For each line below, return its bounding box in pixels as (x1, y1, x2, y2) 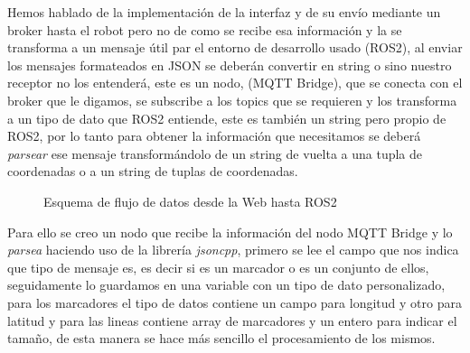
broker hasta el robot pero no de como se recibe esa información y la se (7, 20, 402, 39)
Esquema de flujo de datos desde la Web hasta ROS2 (43, 191, 337, 210)
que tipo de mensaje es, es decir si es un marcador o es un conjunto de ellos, (7, 257, 429, 276)
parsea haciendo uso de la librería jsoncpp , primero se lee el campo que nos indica (7, 240, 459, 259)
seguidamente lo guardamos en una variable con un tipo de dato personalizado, (7, 275, 446, 294)
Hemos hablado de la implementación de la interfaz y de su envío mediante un (7, 3, 441, 21)
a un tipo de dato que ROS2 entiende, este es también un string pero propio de (7, 108, 446, 127)
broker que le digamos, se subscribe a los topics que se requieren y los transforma (7, 90, 457, 109)
